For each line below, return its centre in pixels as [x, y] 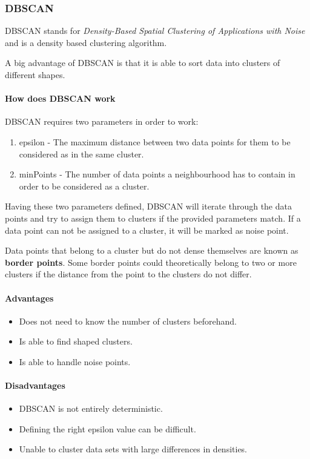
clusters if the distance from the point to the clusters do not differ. [128, 274]
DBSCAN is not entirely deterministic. [91, 408]
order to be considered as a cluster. [84, 186]
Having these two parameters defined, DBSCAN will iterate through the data [148, 206]
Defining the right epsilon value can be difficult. [107, 428]
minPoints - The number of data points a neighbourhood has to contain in [157, 174]
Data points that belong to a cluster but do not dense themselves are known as [152, 250]
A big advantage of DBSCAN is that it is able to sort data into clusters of [143, 63]
